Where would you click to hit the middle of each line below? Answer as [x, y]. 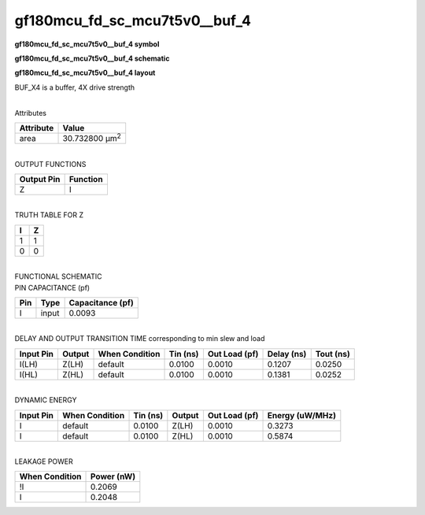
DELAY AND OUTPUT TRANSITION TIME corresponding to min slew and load [140, 339]
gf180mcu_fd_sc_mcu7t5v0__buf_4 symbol [87, 44]
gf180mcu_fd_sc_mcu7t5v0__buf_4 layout [85, 73]
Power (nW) [113, 476]
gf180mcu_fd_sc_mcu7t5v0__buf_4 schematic [92, 58]
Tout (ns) [333, 354]
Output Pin [40, 179]
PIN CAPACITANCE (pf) [52, 287]
